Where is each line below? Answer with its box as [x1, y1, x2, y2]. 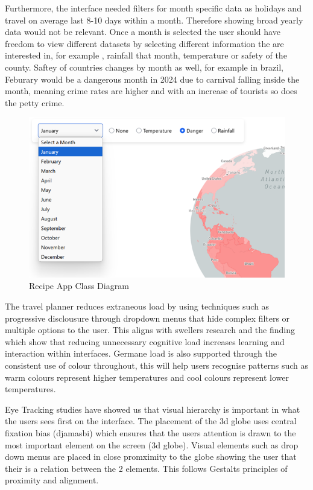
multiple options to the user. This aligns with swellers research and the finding [5, 323, 295, 336]
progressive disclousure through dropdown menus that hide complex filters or [5, 311, 290, 324]
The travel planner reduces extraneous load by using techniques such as [5, 300, 270, 313]
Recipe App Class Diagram [29, 279, 129, 292]
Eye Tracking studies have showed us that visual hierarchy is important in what [5, 402, 300, 415]
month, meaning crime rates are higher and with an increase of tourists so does [5, 84, 297, 97]
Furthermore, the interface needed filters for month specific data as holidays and [5, 2, 302, 14]
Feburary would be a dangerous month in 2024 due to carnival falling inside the [5, 72, 300, 85]
